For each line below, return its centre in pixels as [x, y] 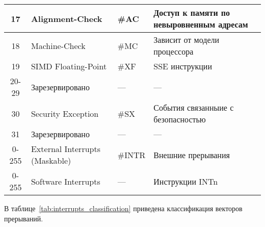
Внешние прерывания [192, 155]
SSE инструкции [183, 66]
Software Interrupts [65, 181]
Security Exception [65, 113]
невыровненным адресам [201, 24]
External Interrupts [65, 149]
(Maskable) [51, 160]
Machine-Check [58, 45]
